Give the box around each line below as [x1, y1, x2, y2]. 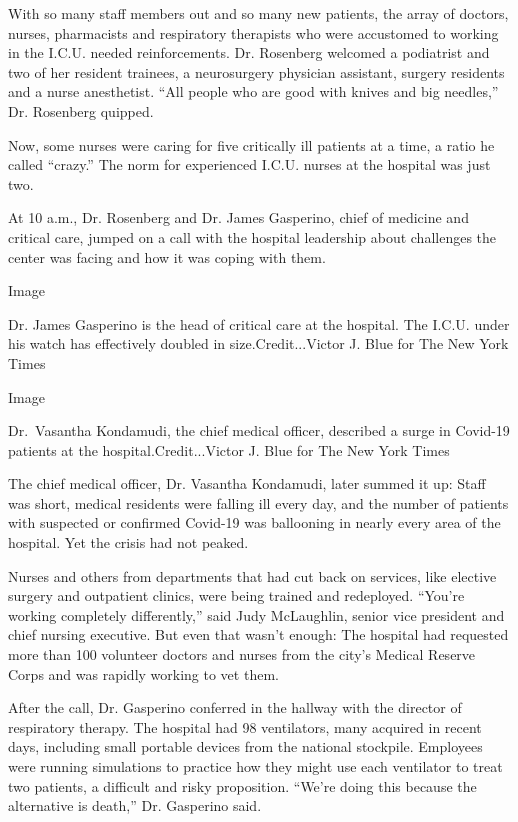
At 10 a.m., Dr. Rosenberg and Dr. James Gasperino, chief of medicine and [8, 207, 469, 228]
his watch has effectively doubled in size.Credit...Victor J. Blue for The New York [8, 333, 509, 354]
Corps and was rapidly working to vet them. [8, 663, 279, 684]
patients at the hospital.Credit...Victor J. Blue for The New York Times [8, 439, 450, 460]
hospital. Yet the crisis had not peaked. [8, 532, 249, 553]
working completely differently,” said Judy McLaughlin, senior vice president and [8, 604, 505, 625]
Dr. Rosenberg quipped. [8, 100, 154, 121]
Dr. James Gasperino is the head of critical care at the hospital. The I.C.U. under [8, 313, 510, 334]
